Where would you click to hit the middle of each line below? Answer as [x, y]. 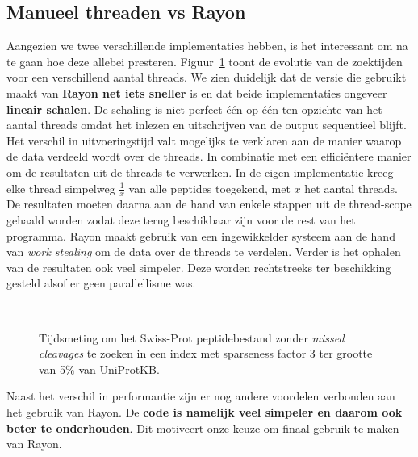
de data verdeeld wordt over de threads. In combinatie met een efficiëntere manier [209, 156]
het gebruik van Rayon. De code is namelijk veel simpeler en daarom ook [205, 411]
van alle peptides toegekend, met [209, 188]
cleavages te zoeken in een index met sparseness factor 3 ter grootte [206, 353]
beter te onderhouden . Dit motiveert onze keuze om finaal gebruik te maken [203, 428]
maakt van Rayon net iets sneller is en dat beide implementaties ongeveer [197, 92]
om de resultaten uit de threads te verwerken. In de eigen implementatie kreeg [200, 172]
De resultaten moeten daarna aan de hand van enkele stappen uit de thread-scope [209, 204]
